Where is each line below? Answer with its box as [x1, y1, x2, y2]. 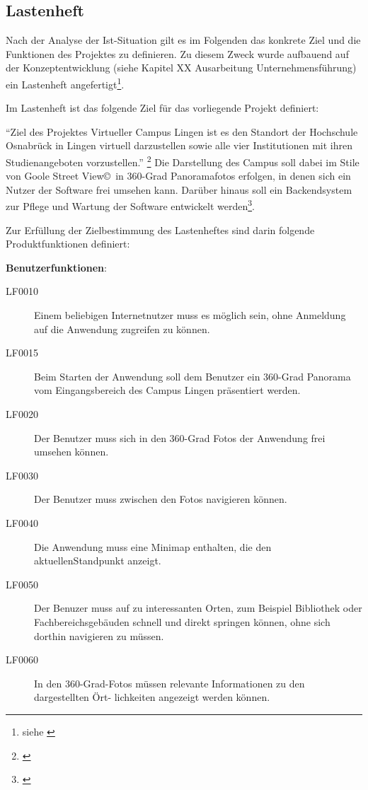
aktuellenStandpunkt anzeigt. [34, 553, 161, 568]
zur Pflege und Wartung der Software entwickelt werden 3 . [6, 197, 255, 214]
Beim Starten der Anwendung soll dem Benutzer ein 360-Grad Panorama [34, 368, 351, 383]
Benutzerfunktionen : [6, 260, 107, 274]
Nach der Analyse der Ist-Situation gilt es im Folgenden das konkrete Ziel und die [6, 33, 361, 47]
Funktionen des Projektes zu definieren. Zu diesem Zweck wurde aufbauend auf [6, 46, 349, 61]
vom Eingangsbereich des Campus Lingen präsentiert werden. [34, 383, 301, 397]
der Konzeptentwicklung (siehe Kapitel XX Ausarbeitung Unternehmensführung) [6, 60, 357, 75]
